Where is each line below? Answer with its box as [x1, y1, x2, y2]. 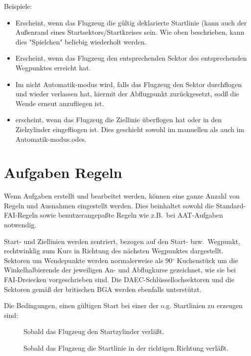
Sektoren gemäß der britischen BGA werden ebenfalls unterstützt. [4, 284, 202, 294]
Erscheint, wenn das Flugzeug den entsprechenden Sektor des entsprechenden [15, 53, 247, 63]
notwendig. [4, 220, 37, 230]
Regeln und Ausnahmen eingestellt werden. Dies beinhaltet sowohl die [4, 200, 214, 210]
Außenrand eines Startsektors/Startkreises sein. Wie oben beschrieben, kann [15, 27, 245, 37]
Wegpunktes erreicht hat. [15, 62, 91, 72]
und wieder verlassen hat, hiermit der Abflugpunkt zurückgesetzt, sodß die [15, 89, 239, 99]
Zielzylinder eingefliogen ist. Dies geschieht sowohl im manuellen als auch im [15, 124, 245, 134]
